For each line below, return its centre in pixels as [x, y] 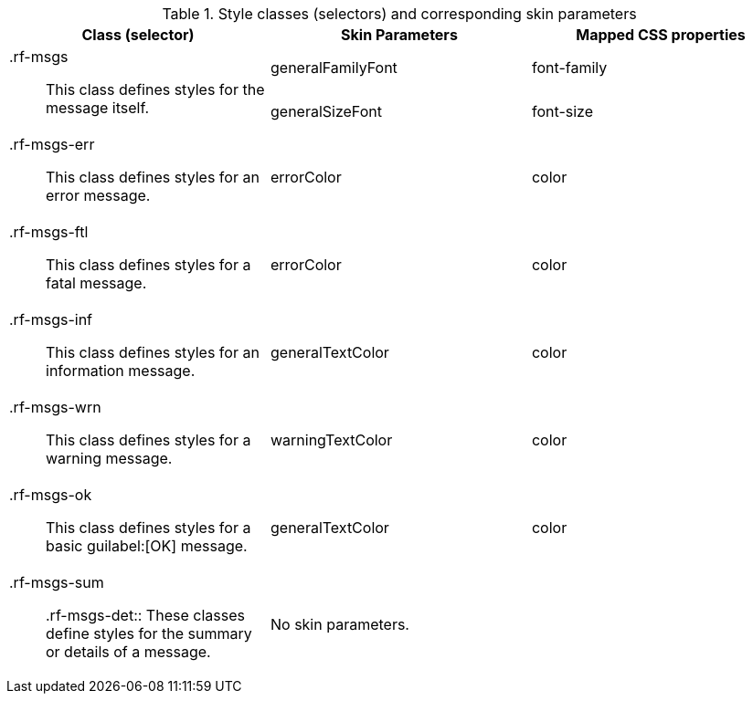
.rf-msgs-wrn [55, 407]
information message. [121, 371]
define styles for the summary [149, 633]
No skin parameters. [339, 624]
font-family [569, 68]
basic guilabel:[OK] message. [147, 546]
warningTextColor [331, 440]
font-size [562, 111]
